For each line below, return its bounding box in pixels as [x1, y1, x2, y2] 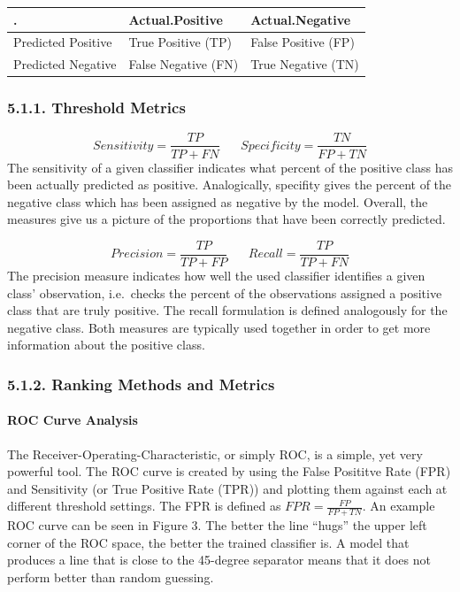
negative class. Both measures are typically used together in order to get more [7, 318, 431, 336]
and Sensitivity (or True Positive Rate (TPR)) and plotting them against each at [7, 479, 448, 497]
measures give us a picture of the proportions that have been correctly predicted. [7, 210, 446, 228]
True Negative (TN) [250, 55, 359, 73]
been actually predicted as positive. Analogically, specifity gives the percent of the [7, 175, 452, 194]
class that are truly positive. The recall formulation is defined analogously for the [7, 301, 448, 319]
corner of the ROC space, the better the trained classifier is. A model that [7, 533, 410, 551]
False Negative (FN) [128, 55, 239, 73]
